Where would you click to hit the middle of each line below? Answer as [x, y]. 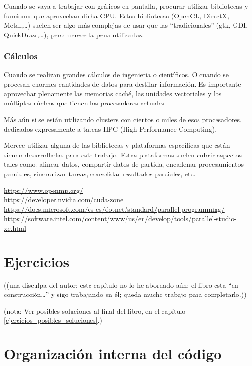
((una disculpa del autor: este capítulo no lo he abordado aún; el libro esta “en [121, 285]
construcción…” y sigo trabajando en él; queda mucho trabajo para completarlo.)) [125, 294]
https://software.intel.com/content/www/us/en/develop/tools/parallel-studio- [120, 218]
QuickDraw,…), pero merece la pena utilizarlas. [74, 34]
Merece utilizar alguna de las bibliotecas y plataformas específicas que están [117, 145]
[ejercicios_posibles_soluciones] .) [53, 320]
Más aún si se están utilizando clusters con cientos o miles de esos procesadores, [123, 119]
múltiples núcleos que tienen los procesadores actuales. [85, 103]
